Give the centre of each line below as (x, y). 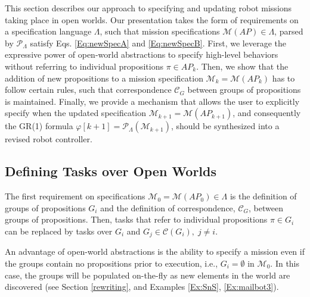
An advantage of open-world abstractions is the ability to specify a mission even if (155, 251)
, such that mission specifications (160, 31)
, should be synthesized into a (225, 126)
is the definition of (263, 196)
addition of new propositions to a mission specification (104, 78)
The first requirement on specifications (75, 196)
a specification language (48, 31)
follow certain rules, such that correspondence (88, 90)
